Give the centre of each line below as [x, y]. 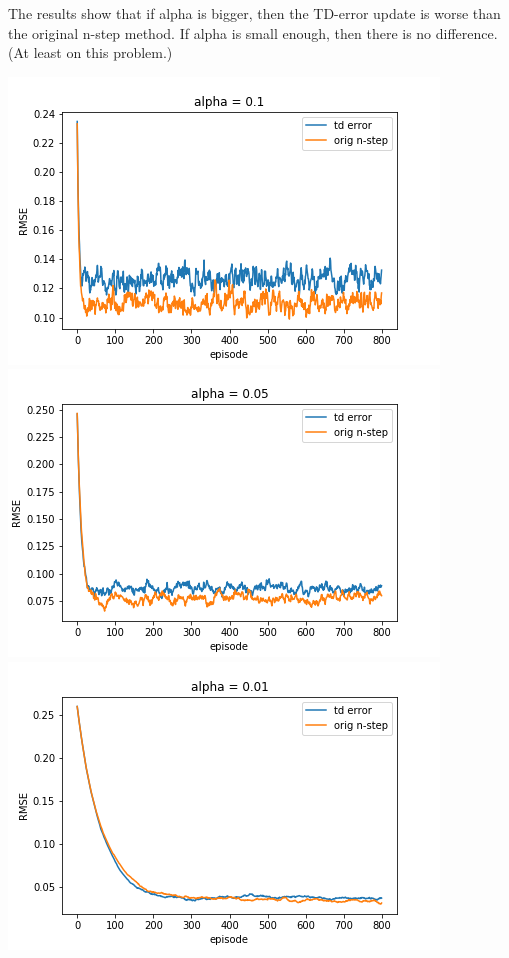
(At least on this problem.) [90, 52]
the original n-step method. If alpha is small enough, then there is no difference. [253, 32]
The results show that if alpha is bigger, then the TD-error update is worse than [254, 13]
